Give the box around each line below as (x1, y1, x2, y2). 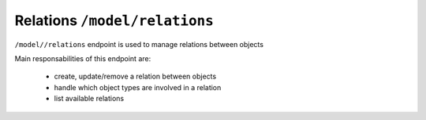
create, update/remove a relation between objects (54, 71, 217, 82)
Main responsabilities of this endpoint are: (14, 53, 151, 63)
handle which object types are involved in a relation (54, 82, 222, 92)
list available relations (54, 94, 125, 104)
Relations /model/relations (14, 12, 215, 29)
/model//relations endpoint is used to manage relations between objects (14, 39, 264, 49)
